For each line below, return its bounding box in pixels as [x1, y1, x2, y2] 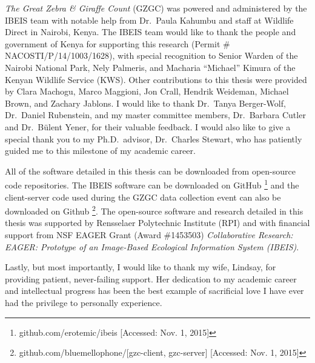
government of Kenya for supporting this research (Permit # [5, 37, 230, 50]
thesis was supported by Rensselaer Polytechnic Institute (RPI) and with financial [5, 216, 310, 229]
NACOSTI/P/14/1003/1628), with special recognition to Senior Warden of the [5, 49, 298, 62]
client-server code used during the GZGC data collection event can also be [5, 190, 281, 203]
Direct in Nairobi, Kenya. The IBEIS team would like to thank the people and [5, 25, 296, 38]
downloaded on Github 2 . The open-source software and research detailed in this [5, 203, 303, 217]
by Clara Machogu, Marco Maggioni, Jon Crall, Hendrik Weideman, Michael [5, 85, 289, 98]
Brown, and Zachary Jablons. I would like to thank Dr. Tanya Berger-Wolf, [5, 96, 286, 109]
